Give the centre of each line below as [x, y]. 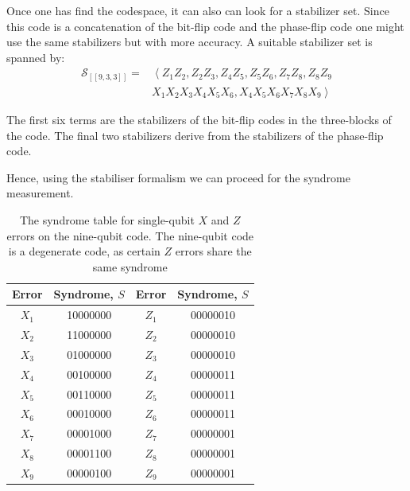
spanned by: [36, 57]
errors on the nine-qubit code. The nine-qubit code [130, 235]
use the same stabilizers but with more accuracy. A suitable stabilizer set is [190, 42]
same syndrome [130, 266]
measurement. [40, 193]
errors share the [213, 251]
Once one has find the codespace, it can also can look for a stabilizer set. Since [198, 10]
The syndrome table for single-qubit [107, 219]
